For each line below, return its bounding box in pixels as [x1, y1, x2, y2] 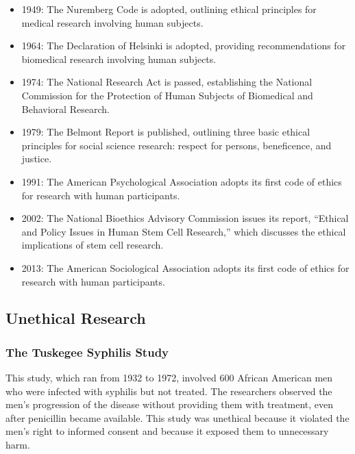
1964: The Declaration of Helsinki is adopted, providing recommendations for [21, 38, 346, 53]
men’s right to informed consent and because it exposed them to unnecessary [5, 424, 329, 438]
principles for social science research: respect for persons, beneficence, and [21, 138, 332, 152]
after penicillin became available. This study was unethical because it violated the [5, 410, 350, 425]
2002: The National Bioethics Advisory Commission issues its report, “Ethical [21, 211, 349, 225]
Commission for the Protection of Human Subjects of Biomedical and [21, 88, 313, 102]
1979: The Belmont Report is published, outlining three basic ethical [21, 125, 310, 139]
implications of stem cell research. [21, 238, 164, 252]
